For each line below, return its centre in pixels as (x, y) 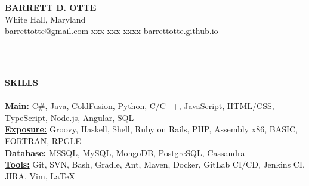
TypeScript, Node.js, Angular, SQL (69, 117)
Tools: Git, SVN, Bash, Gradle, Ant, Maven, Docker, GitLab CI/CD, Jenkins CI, (155, 164)
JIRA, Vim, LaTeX (40, 176)
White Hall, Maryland (45, 19)
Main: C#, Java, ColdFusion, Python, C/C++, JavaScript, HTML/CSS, (140, 106)
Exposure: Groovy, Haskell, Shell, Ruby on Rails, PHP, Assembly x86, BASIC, (151, 129)
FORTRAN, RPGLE (43, 140)
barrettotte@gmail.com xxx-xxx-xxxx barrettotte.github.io (112, 31)
